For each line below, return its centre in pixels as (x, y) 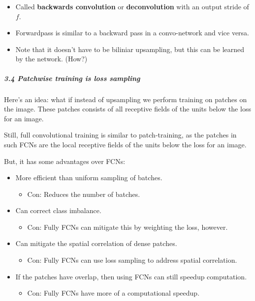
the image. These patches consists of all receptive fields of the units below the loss (127, 109)
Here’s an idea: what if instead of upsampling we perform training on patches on (126, 99)
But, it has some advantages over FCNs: (65, 161)
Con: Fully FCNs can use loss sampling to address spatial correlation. (132, 260)
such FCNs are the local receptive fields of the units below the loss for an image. (125, 144)
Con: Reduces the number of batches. (84, 194)
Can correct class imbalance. (58, 210)
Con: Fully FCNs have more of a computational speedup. (113, 293)
